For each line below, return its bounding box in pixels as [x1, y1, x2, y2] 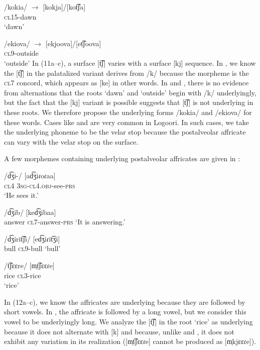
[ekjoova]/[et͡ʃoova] [45, 38, 101, 48]
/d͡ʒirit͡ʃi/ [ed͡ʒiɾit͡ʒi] [4, 233, 60, 244]
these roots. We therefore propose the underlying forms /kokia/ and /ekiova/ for [4, 106, 252, 117]
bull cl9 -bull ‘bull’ [4, 243, 61, 254]
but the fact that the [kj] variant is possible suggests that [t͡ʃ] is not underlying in [4, 97, 253, 107]
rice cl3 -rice [4, 270, 41, 280]
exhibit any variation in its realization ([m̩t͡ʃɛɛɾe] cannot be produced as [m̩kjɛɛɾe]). [4, 336, 256, 346]
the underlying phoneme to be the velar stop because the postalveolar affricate [4, 127, 246, 137]
